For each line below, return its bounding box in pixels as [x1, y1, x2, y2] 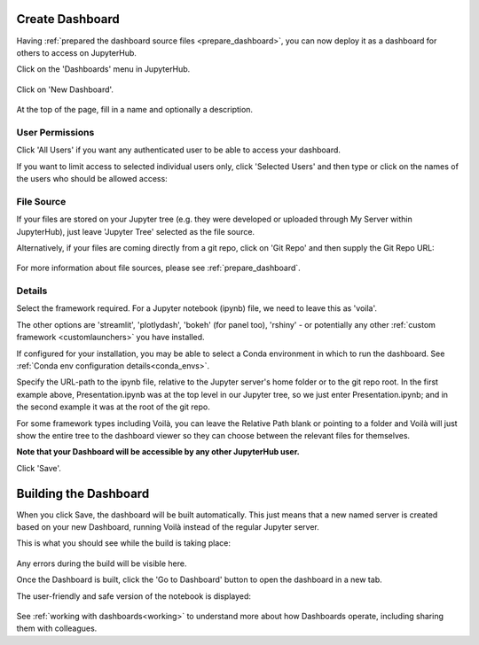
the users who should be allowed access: [16, 174, 168, 183]
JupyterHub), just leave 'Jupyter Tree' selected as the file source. [16, 226, 255, 237]
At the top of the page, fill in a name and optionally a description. [16, 105, 253, 115]
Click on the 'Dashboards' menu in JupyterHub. [16, 64, 191, 74]
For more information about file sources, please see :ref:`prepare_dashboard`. [16, 262, 301, 274]
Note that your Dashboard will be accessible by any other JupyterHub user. [16, 447, 301, 457]
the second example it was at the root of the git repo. [16, 401, 210, 412]
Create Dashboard [16, 12, 120, 27]
